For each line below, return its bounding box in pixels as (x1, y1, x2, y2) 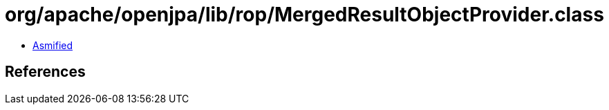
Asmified (32, 39, 73, 51)
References (5, 63, 86, 81)
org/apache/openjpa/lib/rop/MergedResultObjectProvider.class (5, 3, 604, 26)
